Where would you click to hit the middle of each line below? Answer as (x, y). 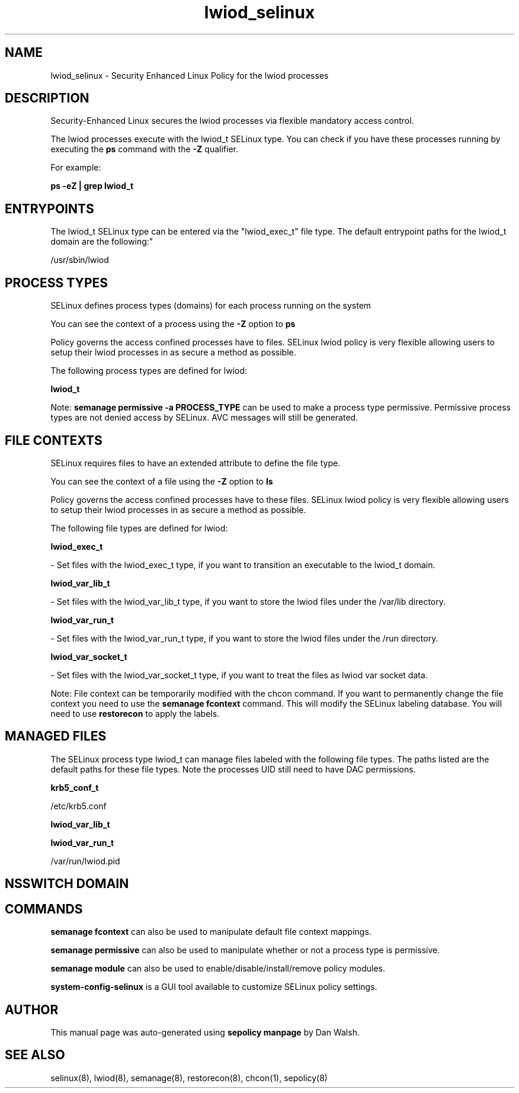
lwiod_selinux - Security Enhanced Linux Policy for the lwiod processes (190, 75)
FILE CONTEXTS (54, 440)
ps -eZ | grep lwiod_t (92, 186)
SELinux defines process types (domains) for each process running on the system (211, 306)
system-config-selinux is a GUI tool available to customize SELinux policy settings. (214, 987)
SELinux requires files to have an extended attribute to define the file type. (196, 463)
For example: (76, 168)
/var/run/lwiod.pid (85, 861)
